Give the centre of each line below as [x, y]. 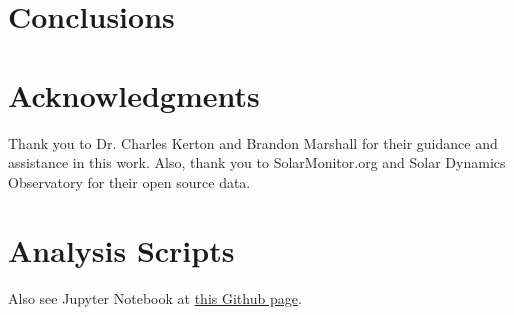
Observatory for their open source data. [129, 181]
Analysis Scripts [121, 250]
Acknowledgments [134, 94]
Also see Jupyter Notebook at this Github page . [155, 298]
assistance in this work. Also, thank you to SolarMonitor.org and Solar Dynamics [257, 162]
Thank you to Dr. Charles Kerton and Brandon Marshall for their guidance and [253, 142]
